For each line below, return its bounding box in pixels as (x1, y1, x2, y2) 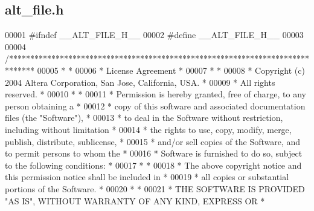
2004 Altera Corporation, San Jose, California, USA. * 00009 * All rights (5, 76, 275, 88)
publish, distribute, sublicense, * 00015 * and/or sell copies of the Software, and (5, 135, 301, 148)
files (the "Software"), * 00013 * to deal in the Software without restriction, (5, 111, 283, 124)
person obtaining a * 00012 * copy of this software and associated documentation (5, 99, 306, 112)
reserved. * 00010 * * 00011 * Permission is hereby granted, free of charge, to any (5, 88, 306, 100)
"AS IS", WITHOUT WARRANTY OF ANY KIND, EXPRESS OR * (5, 194, 265, 207)
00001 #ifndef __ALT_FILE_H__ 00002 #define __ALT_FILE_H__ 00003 (5, 28, 304, 41)
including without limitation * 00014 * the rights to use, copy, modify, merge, (5, 123, 292, 135)
